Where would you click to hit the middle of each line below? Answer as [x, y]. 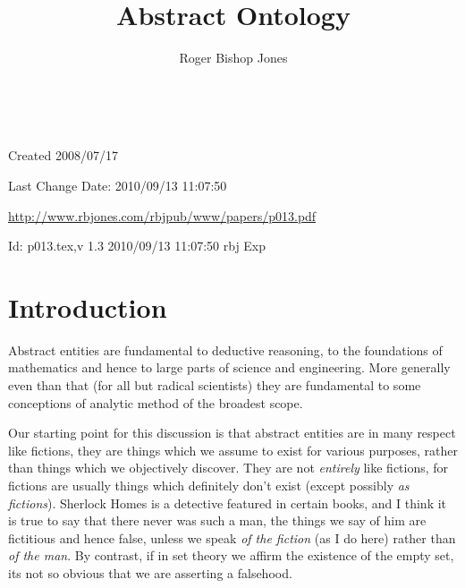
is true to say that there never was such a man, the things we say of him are [217, 520]
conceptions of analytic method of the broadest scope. [156, 402]
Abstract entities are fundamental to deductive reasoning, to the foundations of [225, 349]
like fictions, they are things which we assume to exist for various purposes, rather [233, 450]
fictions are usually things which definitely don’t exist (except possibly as [209, 485]
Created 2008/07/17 [63, 155]
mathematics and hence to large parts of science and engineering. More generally [229, 367]
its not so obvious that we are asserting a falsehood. [150, 572]
